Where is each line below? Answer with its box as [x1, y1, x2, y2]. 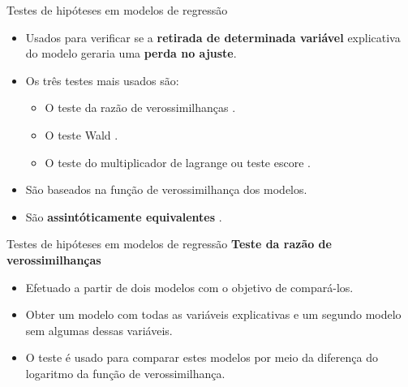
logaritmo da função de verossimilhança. [25, 364, 225, 381]
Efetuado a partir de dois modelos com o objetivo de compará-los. [25, 278, 354, 295]
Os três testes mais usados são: [25, 71, 179, 88]
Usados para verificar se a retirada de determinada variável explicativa [25, 28, 401, 45]
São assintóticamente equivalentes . [25, 208, 222, 225]
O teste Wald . [45, 126, 118, 143]
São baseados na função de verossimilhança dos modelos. [25, 181, 307, 198]
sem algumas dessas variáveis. [25, 321, 173, 338]
